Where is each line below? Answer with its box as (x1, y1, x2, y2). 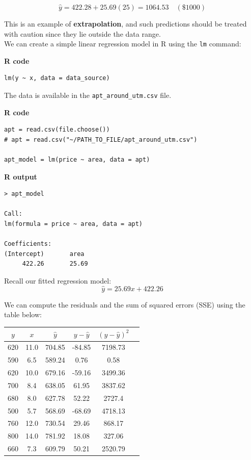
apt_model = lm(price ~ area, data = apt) (4, 156, 150, 164)
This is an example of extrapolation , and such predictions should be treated (4, 18, 247, 29)
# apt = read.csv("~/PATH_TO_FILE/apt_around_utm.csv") (4, 136, 198, 143)
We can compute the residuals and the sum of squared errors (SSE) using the (4, 299, 245, 310)
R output (4, 171, 37, 182)
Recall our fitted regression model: (4, 275, 111, 286)
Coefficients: (4, 240, 52, 248)
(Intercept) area (4, 250, 85, 258)
